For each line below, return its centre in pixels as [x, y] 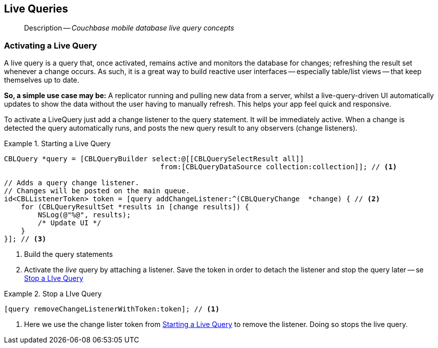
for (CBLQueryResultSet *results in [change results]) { [135, 207]
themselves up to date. [42, 80]
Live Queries [36, 9]
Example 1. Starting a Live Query [57, 144]
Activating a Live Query [51, 45]
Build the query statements [69, 254]
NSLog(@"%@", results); [84, 215]
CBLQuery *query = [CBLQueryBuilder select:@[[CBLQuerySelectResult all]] [154, 159]
